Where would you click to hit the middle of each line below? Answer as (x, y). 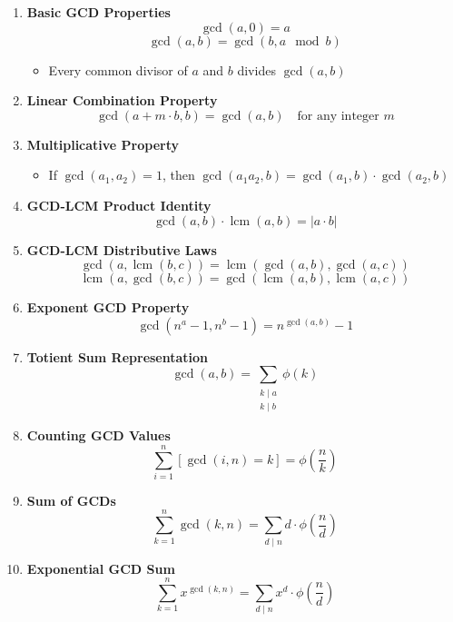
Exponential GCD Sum (101, 568)
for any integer (338, 116)
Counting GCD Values (98, 435)
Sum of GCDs (71, 500)
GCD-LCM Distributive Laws (122, 249)
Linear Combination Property (122, 100)
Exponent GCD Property (108, 307)
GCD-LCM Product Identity (119, 205)
